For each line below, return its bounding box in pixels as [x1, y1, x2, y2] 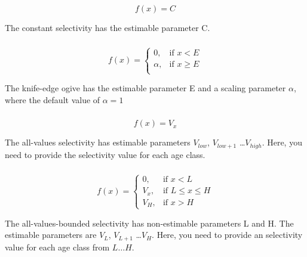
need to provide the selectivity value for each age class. [5, 148, 205, 160]
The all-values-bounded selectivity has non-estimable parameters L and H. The [5, 216, 294, 229]
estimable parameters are [5, 228, 97, 241]
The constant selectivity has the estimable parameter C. [5, 21, 210, 33]
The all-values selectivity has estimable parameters [5, 136, 191, 148]
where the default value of [5, 93, 100, 106]
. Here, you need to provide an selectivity [152, 228, 303, 241]
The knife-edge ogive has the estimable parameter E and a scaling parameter [5, 82, 286, 94]
